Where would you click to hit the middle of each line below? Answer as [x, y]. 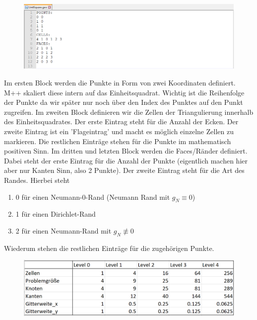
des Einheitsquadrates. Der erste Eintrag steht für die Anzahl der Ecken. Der [121, 121]
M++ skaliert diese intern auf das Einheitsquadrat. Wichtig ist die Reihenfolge [124, 92]
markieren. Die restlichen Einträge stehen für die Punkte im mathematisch [118, 141]
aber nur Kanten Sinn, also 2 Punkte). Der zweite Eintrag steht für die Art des [124, 170]
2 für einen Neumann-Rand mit [64, 230]
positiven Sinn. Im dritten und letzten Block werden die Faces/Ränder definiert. [126, 151]
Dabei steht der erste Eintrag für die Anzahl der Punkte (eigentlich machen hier [126, 160]
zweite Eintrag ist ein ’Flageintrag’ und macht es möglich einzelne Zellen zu [119, 131]
